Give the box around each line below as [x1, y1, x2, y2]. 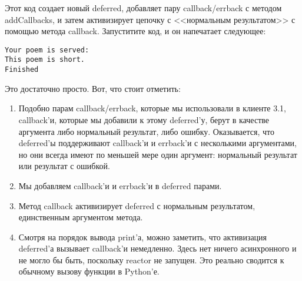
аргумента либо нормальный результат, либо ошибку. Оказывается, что [18, 125, 275, 137]
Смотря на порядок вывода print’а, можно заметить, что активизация [18, 230, 267, 243]
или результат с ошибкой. [18, 160, 110, 172]
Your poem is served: [5, 45, 89, 54]
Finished [5, 65, 39, 74]
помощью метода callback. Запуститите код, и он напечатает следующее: [5, 25, 266, 37]
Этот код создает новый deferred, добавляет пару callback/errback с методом [5, 2, 282, 14]
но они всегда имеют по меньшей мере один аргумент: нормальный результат [18, 148, 297, 160]
